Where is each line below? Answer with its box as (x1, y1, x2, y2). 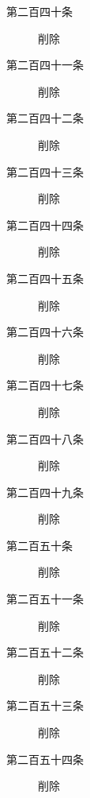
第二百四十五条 (6, 269, 84, 286)
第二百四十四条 (6, 216, 84, 233)
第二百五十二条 (6, 644, 84, 660)
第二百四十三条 (6, 163, 84, 180)
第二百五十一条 (6, 591, 84, 607)
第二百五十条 (6, 537, 73, 553)
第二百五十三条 (6, 697, 84, 714)
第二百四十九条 (6, 483, 84, 500)
